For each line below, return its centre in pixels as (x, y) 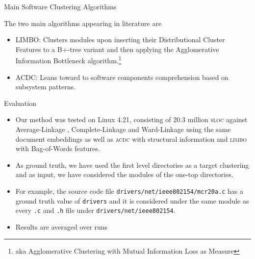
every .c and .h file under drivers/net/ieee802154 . (95, 210)
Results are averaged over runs (62, 226)
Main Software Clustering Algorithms (60, 6)
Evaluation (20, 103)
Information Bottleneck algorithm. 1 (68, 60)
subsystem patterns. (45, 87)
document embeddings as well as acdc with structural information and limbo (131, 139)
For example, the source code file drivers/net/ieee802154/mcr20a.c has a (129, 191)
